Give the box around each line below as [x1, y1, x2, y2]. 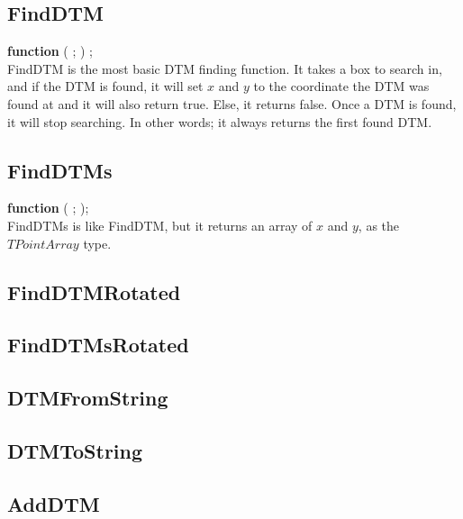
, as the [358, 215, 400, 234]
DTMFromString [7, 384, 168, 412]
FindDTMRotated [7, 278, 181, 305]
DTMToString [7, 436, 143, 464]
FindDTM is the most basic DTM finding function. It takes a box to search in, [7, 59, 442, 77]
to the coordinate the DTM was [253, 77, 430, 96]
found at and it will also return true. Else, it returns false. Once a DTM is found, [7, 94, 457, 113]
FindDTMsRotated [7, 331, 189, 359]
